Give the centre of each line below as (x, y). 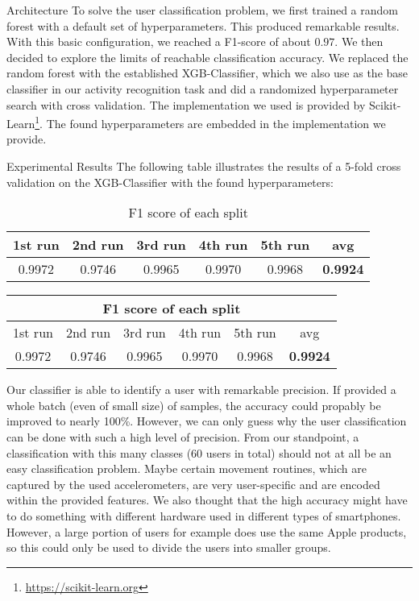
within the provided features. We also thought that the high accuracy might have (207, 500)
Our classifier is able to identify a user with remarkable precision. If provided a (201, 390)
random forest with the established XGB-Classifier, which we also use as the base (207, 73)
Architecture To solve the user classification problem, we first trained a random (202, 10)
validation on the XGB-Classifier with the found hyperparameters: (170, 182)
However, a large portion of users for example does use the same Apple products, (207, 531)
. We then (359, 41)
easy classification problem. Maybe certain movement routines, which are (187, 468)
